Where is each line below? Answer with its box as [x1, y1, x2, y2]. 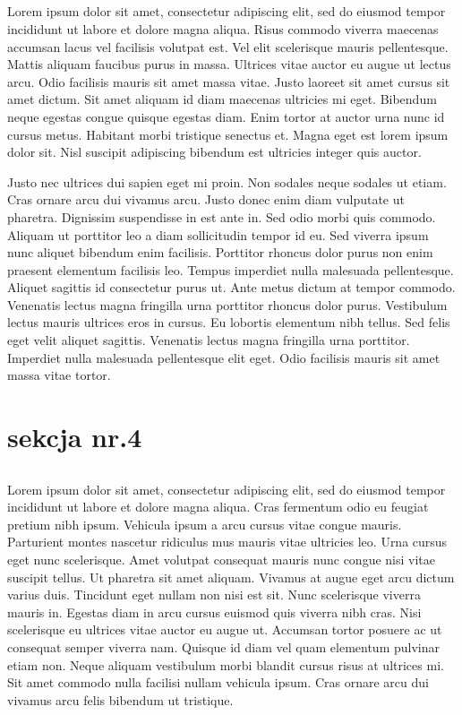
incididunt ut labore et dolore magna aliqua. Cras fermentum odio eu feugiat [7, 497, 429, 516]
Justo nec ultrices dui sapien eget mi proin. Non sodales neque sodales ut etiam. [7, 172, 447, 191]
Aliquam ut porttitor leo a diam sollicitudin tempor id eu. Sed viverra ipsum [7, 225, 429, 244]
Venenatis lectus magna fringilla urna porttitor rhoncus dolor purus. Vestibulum [7, 295, 448, 314]
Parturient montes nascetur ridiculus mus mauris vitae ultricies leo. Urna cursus [7, 532, 448, 551]
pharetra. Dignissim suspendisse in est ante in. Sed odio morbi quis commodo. [7, 207, 436, 226]
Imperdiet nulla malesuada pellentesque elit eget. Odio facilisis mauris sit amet [7, 348, 441, 366]
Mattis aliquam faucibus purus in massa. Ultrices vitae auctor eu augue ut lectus [7, 55, 451, 73]
